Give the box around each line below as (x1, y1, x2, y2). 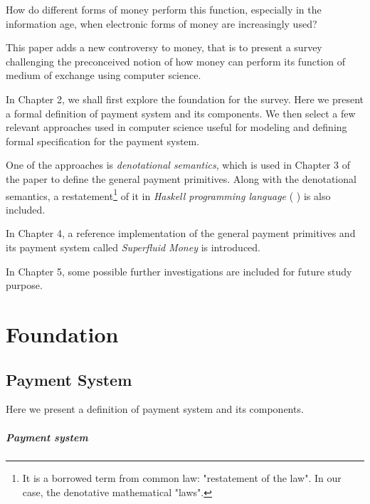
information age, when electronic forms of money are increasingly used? (6, 16, 317, 31)
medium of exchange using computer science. (6, 68, 201, 83)
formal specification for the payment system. (6, 133, 200, 148)
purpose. (6, 278, 43, 293)
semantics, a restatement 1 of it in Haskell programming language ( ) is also (6, 186, 331, 203)
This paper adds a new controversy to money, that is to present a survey (6, 40, 322, 55)
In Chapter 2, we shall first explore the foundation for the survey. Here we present (6, 91, 364, 106)
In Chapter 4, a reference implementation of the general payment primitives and (6, 226, 356, 241)
